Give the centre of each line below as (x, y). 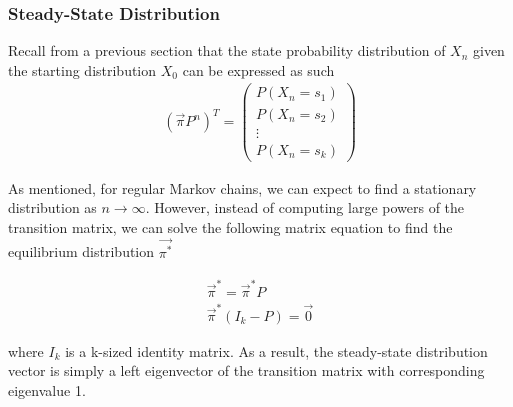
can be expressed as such (258, 69)
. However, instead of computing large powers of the (305, 207)
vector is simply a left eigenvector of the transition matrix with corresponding (246, 370)
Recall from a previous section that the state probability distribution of (227, 50)
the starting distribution (82, 69)
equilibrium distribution (81, 251)
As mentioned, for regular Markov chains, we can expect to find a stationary (242, 187)
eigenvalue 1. (47, 389)
